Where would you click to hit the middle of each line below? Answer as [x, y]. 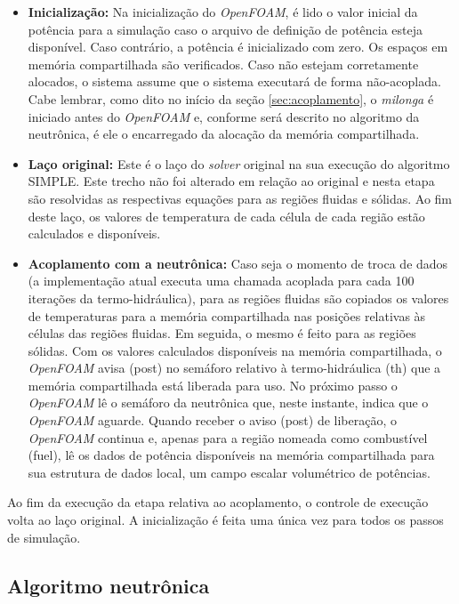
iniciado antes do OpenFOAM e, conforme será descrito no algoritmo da [224, 116]
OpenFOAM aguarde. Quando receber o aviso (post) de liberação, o [212, 420]
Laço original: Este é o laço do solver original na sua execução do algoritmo [239, 163]
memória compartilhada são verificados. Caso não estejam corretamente [223, 64]
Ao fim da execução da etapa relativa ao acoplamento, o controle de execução [218, 502]
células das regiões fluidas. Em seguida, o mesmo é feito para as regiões [222, 333]
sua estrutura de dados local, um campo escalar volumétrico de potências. [229, 472]
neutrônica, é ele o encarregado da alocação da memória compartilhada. [224, 134]
